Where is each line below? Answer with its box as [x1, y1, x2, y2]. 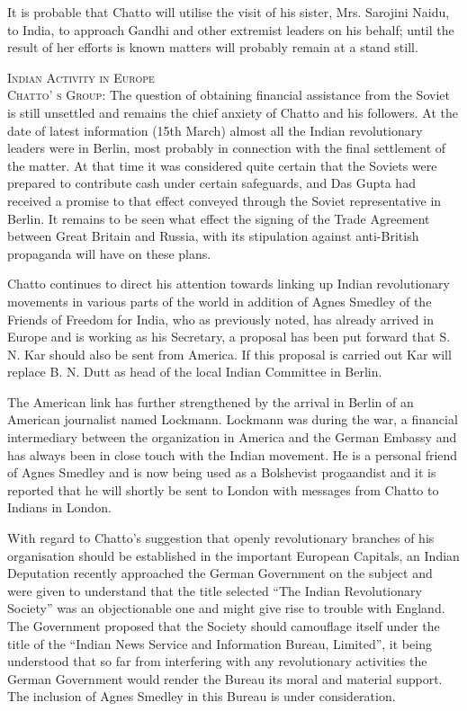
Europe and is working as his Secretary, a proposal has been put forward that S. [7, 327, 451, 346]
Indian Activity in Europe [7, 67, 155, 86]
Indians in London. [7, 498, 112, 517]
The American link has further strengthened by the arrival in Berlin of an [7, 392, 414, 411]
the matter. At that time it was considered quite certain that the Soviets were [7, 156, 437, 174]
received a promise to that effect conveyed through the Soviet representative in [7, 191, 442, 209]
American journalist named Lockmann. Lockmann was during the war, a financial [7, 410, 458, 429]
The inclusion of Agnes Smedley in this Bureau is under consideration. [7, 687, 396, 706]
